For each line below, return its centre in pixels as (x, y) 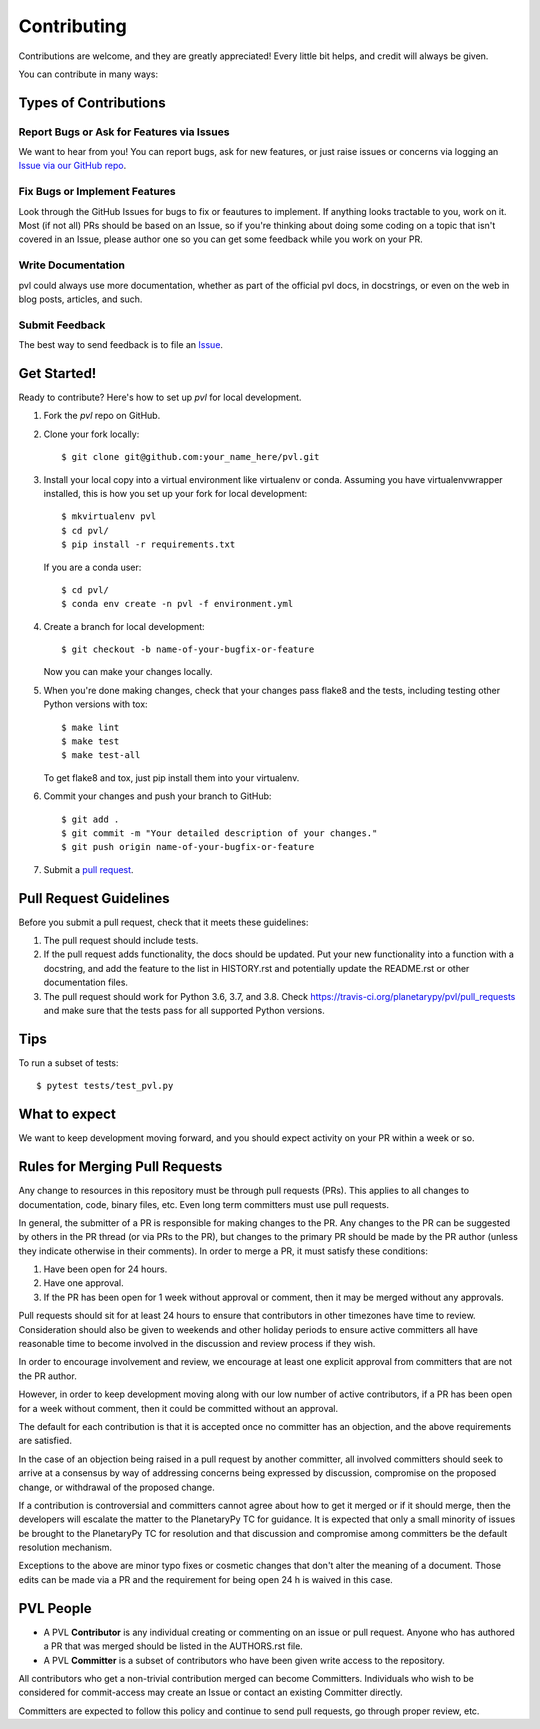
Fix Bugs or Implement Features (97, 192)
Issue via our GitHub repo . (72, 166)
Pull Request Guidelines (94, 898)
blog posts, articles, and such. (80, 299)
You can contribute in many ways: (88, 74)
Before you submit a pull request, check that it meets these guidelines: (163, 922)
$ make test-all (101, 755)
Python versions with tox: (96, 704)
